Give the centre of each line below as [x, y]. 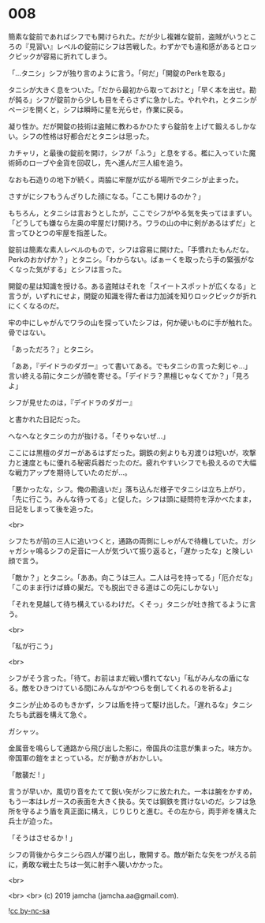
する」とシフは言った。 [88, 269]
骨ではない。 [29, 332]
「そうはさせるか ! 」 [42, 838]
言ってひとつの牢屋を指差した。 [60, 233]
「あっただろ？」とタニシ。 [53, 349]
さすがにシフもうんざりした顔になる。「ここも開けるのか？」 [106, 196]
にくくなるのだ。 [36, 305]
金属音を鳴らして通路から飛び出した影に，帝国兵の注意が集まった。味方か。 [132, 748]
